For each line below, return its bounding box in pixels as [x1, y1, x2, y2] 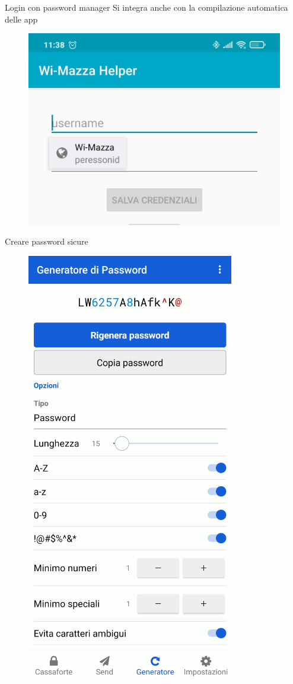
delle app [5, 12, 38, 25]
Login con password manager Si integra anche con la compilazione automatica [5, 1, 288, 13]
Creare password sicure [5, 235, 88, 248]
